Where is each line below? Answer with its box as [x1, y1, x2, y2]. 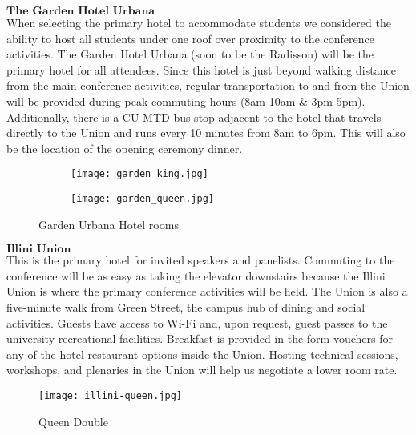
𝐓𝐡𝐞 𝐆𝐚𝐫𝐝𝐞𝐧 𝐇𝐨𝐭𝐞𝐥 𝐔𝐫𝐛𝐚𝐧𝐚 [6, 6, 155, 17]
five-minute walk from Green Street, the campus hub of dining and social [6, 299, 366, 316]
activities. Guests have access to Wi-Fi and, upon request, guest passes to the [6, 314, 388, 331]
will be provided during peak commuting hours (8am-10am [6, 92, 296, 109]
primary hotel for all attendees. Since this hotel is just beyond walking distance [6, 61, 396, 78]
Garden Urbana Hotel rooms [38, 215, 179, 232]
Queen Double [38, 413, 108, 429]
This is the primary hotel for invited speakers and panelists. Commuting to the [6, 252, 395, 268]
